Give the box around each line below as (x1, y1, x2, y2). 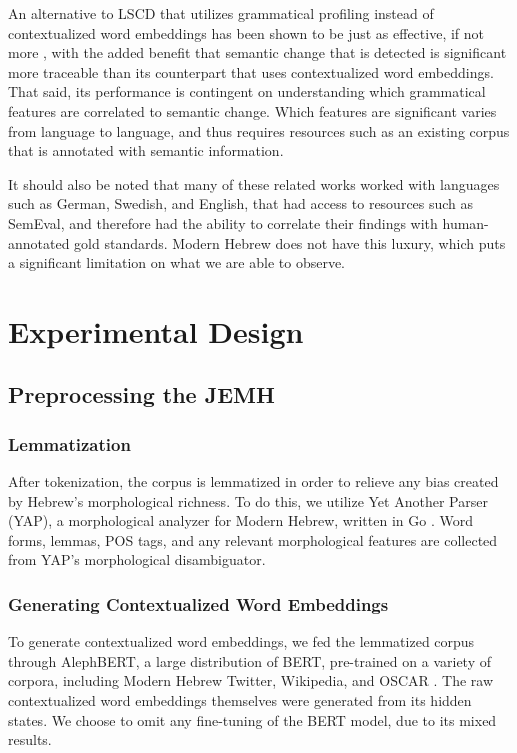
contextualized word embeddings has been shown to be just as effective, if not (8, 22, 484, 43)
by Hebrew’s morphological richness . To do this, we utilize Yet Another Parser (8, 490, 488, 511)
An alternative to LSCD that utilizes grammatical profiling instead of (8, 3, 434, 23)
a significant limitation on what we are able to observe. (8, 252, 345, 273)
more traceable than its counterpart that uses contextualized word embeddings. (8, 61, 494, 82)
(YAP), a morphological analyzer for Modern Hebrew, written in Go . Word (8, 510, 473, 531)
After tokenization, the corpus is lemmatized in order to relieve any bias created (8, 471, 499, 492)
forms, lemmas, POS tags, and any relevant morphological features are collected (8, 529, 498, 550)
